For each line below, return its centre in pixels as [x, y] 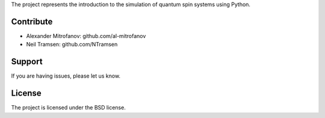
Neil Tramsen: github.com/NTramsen [72, 45]
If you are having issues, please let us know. [66, 76]
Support [27, 62]
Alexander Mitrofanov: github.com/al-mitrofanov [86, 36]
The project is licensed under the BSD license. [68, 108]
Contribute [32, 21]
